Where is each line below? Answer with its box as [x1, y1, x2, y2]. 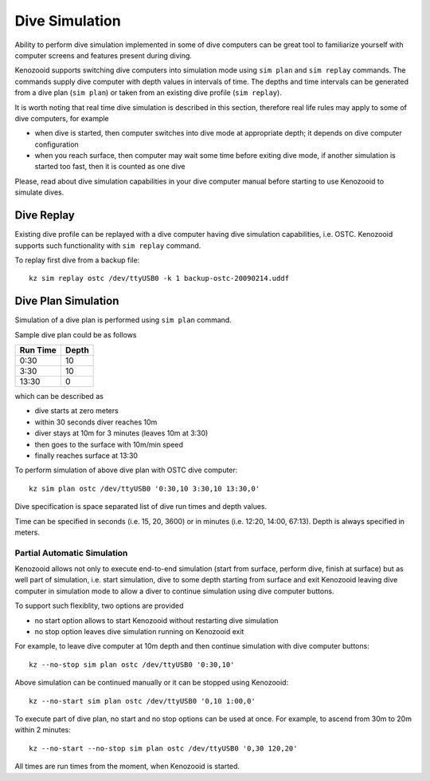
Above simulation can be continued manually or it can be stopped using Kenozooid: [14, 678, 289, 688]
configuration [34, 140, 79, 149]
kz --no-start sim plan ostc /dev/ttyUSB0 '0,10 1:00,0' [29, 696, 256, 705]
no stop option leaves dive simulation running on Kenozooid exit [34, 627, 244, 636]
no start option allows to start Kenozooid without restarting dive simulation [34, 615, 279, 625]
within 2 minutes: [14, 725, 72, 735]
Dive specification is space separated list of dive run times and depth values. [14, 502, 267, 511]
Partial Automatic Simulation [14, 547, 128, 558]
